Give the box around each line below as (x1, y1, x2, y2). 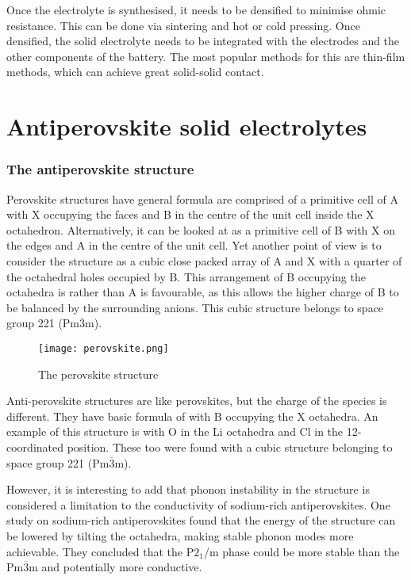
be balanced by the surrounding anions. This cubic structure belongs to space (6, 299, 384, 315)
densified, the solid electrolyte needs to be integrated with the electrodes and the (6, 32, 400, 49)
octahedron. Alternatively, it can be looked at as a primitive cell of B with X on (6, 221, 395, 238)
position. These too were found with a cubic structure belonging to (67, 438, 393, 455)
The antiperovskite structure (6, 159, 194, 179)
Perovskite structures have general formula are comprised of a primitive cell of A (6, 190, 398, 207)
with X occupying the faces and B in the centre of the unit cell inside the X (6, 206, 375, 223)
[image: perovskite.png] (38, 342, 169, 354)
